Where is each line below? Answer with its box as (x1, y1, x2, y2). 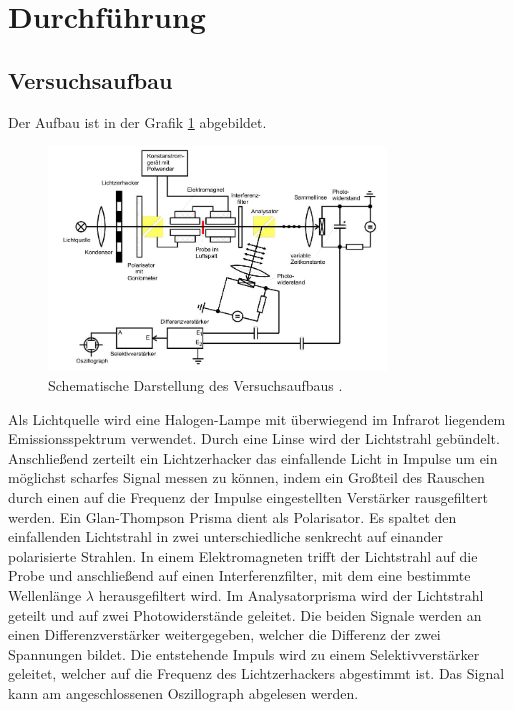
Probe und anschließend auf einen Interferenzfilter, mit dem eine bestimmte (8, 565, 471, 586)
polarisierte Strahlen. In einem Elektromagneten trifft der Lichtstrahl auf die (8, 545, 478, 566)
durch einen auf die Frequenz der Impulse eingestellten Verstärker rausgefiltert (8, 487, 488, 508)
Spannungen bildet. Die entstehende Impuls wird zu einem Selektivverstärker (8, 643, 480, 664)
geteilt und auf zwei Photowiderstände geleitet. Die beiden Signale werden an (8, 604, 482, 625)
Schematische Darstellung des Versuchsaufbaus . (48, 375, 343, 396)
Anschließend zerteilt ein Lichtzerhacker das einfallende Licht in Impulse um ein (8, 447, 498, 468)
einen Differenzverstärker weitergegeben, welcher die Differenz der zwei (8, 624, 441, 645)
